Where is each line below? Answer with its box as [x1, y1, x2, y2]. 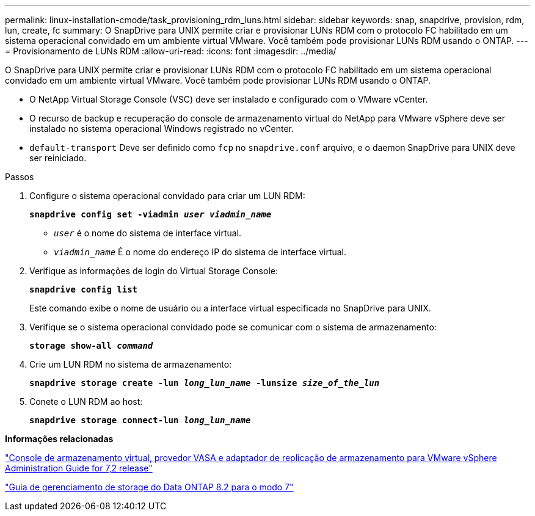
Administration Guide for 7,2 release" [5, 463, 153, 473]
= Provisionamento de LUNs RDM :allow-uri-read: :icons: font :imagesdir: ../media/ [5, 46, 337, 56]
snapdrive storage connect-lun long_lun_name [29, 415, 251, 425]
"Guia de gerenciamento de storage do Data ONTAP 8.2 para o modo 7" [5, 482, 294, 492]
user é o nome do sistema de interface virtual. [54, 228, 242, 238]
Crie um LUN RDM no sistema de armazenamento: [29, 359, 232, 369]
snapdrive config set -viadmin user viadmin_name [29, 209, 272, 219]
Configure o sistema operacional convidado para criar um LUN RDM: [29, 191, 305, 201]
